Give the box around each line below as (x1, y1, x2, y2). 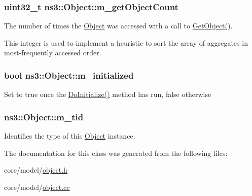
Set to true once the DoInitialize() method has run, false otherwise (4, 89, 211, 100)
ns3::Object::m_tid (4, 110, 84, 123)
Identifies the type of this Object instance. (4, 130, 135, 141)
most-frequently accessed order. (4, 47, 101, 58)
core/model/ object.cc (4, 181, 70, 192)
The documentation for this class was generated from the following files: (4, 147, 228, 158)
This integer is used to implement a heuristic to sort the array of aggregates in (4, 37, 248, 48)
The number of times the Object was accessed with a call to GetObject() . (4, 20, 233, 31)
